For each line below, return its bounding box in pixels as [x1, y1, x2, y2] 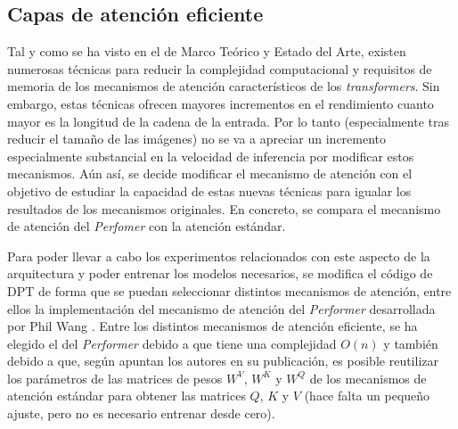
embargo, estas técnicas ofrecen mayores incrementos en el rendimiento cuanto [7, 94, 434, 112]
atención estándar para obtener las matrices [7, 386, 246, 405]
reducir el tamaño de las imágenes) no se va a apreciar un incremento [7, 129, 387, 148]
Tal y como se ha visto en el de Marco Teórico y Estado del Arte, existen [7, 42, 406, 61]
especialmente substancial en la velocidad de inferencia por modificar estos [7, 146, 414, 165]
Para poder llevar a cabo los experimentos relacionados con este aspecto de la [7, 246, 430, 265]
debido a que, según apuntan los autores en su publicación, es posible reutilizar [7, 351, 438, 370]
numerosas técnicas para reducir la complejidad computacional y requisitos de [7, 59, 432, 78]
